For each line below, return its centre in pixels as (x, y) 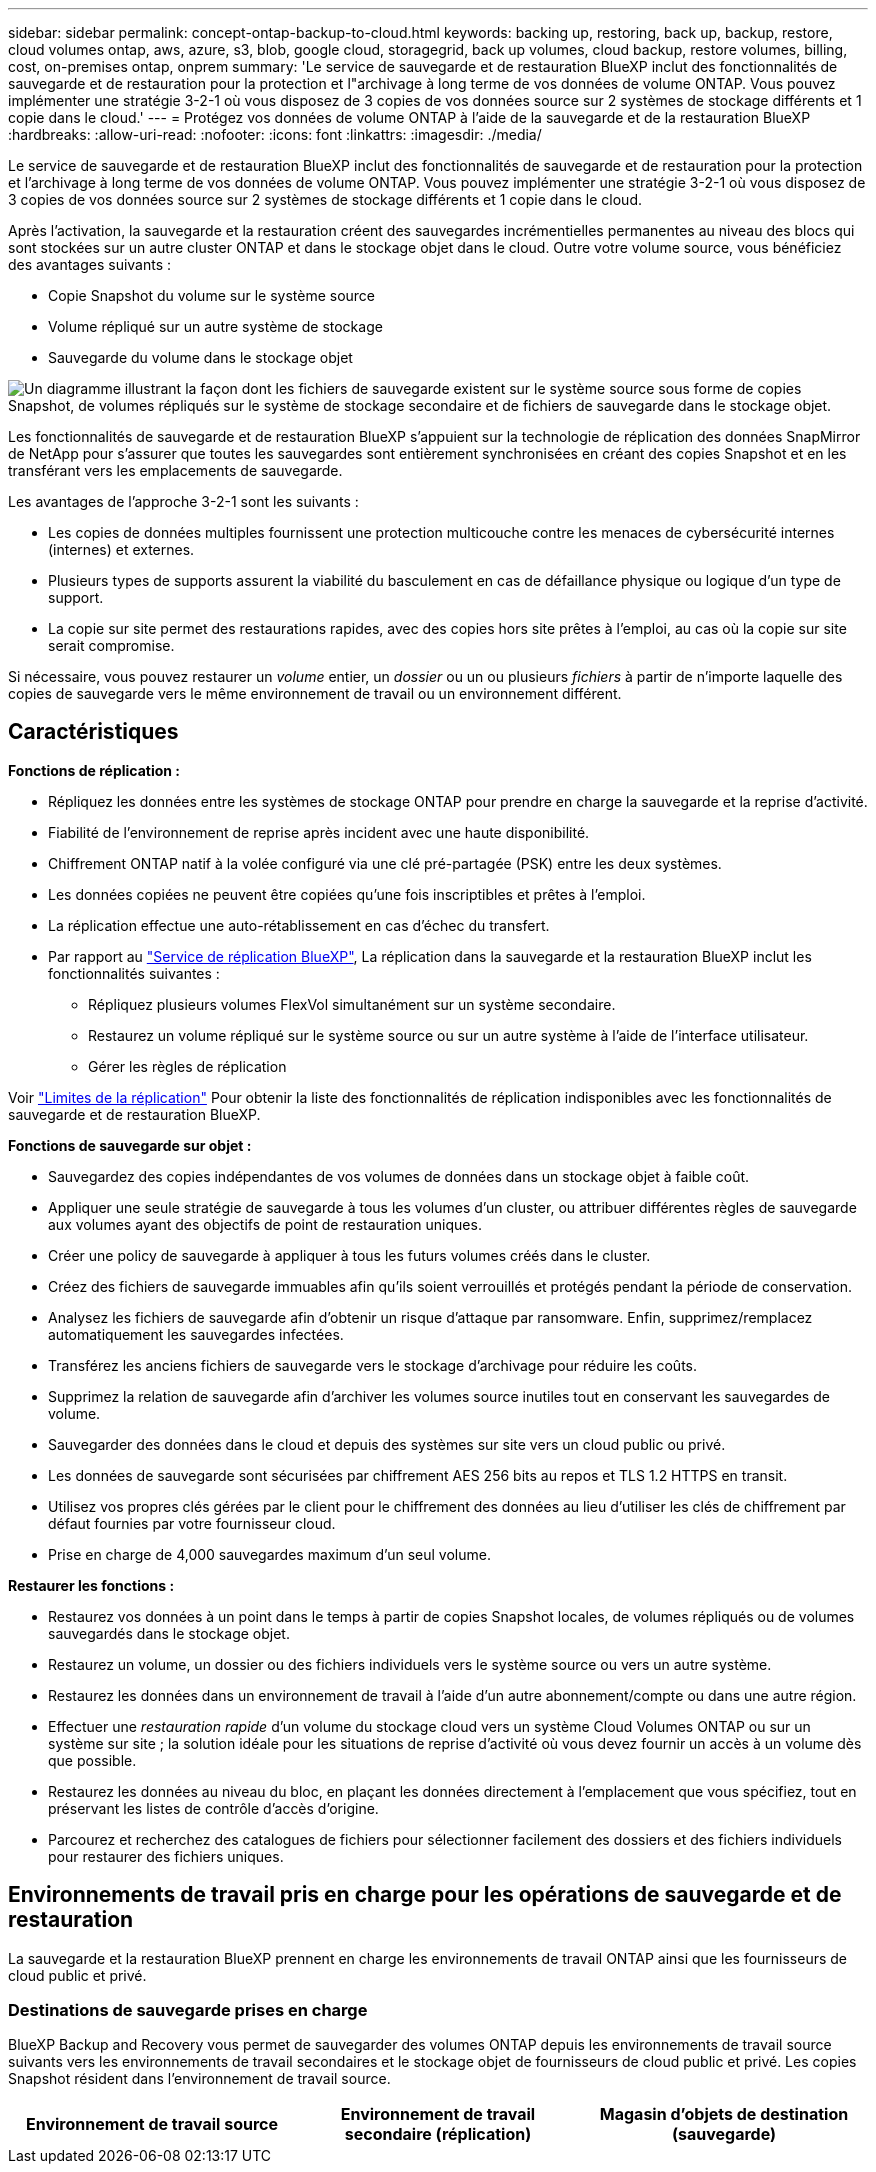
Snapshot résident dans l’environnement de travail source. (199, 2079)
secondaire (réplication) (438, 2134)
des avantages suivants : (90, 264)
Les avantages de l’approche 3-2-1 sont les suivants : (183, 501)
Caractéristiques (93, 732)
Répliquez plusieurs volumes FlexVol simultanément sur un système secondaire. (352, 1004)
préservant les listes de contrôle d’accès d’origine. (213, 1808)
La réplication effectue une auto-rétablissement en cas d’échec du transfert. (299, 925)
